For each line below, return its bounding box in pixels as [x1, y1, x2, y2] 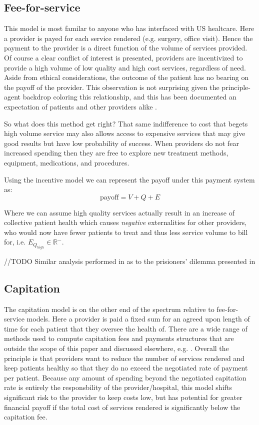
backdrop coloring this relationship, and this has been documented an [22, 91, 236, 102]
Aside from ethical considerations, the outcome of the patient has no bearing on [4, 72, 249, 82]
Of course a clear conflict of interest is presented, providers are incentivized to [4, 52, 243, 62]
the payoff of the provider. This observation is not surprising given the [4, 81, 219, 92]
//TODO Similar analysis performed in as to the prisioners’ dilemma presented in [4, 255, 255, 266]
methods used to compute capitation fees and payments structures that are [4, 333, 234, 343]
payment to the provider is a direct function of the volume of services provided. [4, 42, 247, 53]
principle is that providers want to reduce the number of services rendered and [4, 352, 244, 363]
